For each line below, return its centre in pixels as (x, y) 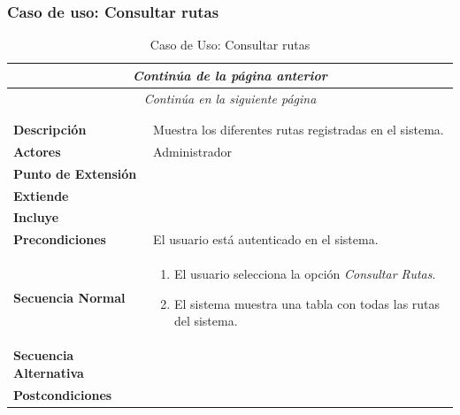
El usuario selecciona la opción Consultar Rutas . (305, 274)
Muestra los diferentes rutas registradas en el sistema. (299, 129)
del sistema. (206, 321)
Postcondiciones (63, 394)
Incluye (36, 217)
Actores (37, 151)
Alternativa (49, 372)
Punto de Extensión (75, 173)
